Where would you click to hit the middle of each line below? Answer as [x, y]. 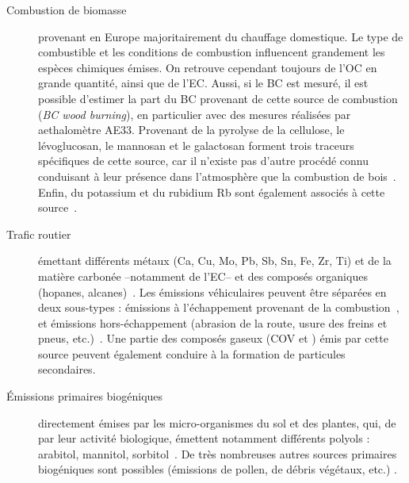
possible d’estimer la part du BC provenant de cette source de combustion [218, 98]
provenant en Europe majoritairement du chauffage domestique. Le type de [221, 36]
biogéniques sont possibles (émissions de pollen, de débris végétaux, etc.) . [218, 469]
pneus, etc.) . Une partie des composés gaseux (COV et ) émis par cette [213, 338]
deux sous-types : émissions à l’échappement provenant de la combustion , [219, 307]
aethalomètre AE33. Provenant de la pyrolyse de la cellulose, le [191, 130]
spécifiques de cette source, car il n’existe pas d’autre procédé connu [204, 161]
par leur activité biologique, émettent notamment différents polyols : [204, 438]
